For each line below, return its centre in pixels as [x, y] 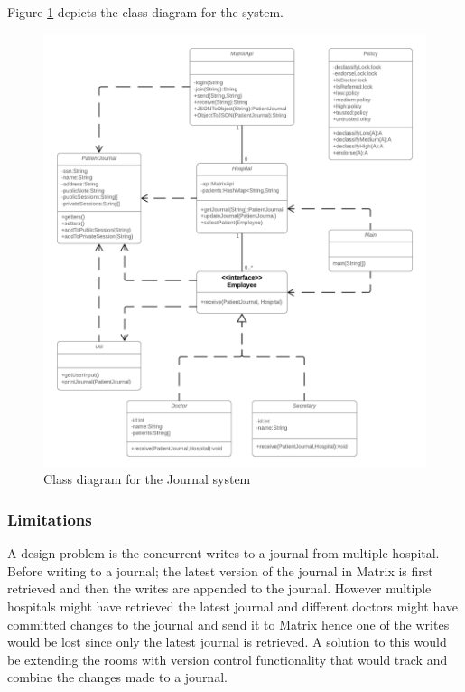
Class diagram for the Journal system [147, 479]
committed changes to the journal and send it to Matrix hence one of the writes [228, 624]
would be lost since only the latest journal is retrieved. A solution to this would [227, 642]
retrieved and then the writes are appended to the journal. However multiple [219, 588]
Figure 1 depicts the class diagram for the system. [145, 12]
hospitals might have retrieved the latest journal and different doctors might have [233, 606]
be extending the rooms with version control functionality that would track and [228, 659]
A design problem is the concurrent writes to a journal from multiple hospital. [223, 553]
